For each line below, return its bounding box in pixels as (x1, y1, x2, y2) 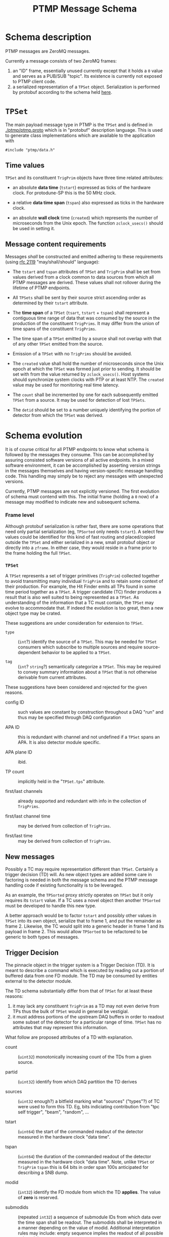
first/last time (5, 833, 33, 839)
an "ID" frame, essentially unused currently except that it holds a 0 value (12, 68, 163, 74)
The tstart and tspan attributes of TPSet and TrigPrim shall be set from (12, 268, 161, 275)
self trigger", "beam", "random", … (18, 1109, 89, 1115)
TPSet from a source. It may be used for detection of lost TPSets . (12, 397, 146, 403)
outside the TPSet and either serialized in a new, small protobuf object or (5, 539, 155, 545)
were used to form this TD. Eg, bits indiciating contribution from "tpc (18, 1103, 160, 1109)
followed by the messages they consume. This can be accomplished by (5, 452, 154, 458)
